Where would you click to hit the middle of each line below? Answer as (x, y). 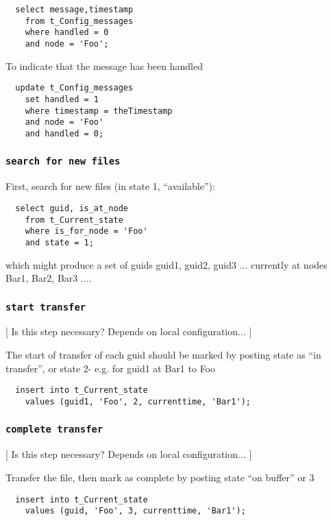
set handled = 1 (62, 99)
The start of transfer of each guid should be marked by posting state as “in (163, 355)
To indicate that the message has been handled (104, 65)
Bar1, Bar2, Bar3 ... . (49, 278)
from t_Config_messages (79, 21)
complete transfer (54, 429)
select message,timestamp (74, 10)
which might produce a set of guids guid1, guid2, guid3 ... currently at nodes (166, 264)
